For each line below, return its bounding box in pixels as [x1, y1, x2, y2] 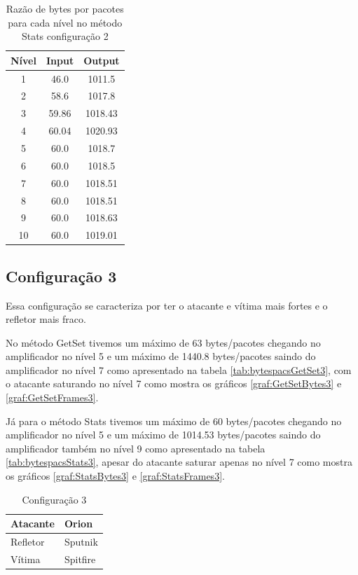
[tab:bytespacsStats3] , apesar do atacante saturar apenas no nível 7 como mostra [6, 455, 352, 469]
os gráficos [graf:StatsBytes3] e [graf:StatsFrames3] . [6, 469, 225, 483]
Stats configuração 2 [21, 29, 109, 43]
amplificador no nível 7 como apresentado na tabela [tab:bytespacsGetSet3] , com [6, 362, 352, 377]
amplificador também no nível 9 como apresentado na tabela [6, 441, 266, 455]
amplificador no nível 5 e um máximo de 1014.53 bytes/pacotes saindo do [6, 427, 321, 442]
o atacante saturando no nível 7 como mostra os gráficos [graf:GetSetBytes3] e [6, 376, 342, 391]
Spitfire [64, 551, 96, 566]
